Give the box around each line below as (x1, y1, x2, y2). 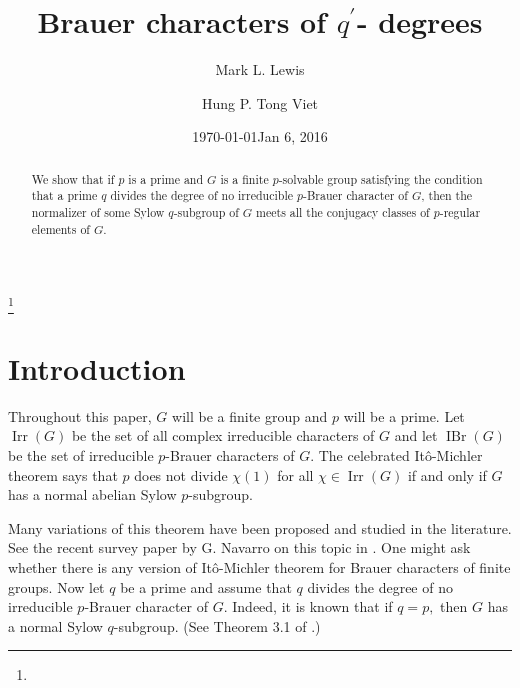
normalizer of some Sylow (31, 204, 165, 221)
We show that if (31, 170, 115, 187)
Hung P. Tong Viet (201, 92, 319, 113)
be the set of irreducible (8, 444, 154, 465)
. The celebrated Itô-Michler (310, 444, 483, 465)
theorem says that (8, 464, 118, 485)
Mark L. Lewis (215, 59, 305, 80)
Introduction (8, 347, 186, 388)
